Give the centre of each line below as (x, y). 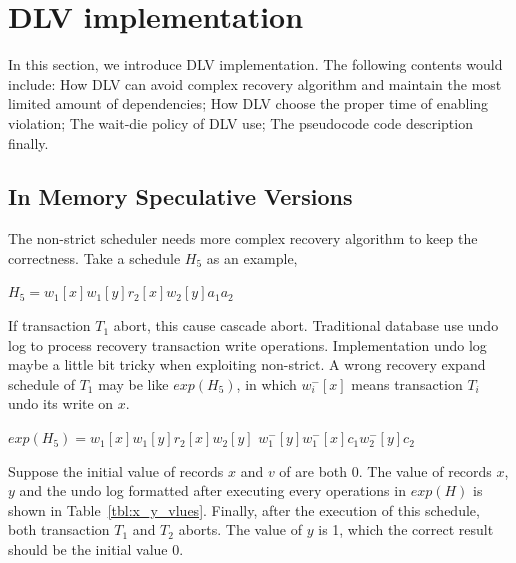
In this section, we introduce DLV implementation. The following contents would (255, 64)
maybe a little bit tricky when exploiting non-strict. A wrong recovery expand (247, 364)
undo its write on (61, 403)
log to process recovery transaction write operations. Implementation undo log (247, 344)
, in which (266, 383)
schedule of (41, 383)
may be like (133, 383)
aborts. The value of (240, 529)
